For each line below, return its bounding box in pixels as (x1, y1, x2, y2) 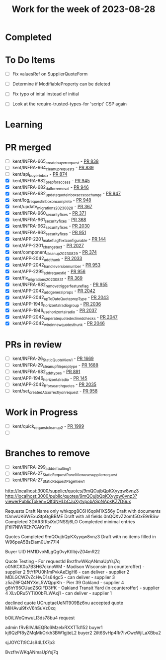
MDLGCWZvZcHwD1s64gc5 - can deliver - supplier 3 (5, 574, 115, 580)
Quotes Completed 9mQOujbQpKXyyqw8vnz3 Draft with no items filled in (5, 534, 156, 540)
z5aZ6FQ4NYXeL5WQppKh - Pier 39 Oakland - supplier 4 (5, 580, 124, 586)
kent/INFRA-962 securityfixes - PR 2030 (12, 223, 90, 230)
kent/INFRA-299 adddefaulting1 (12, 464, 71, 471)
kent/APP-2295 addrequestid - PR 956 (12, 269, 86, 276)
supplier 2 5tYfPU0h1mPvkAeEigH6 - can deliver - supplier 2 (5, 569, 130, 575)
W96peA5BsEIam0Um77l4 (5, 539, 60, 545)
